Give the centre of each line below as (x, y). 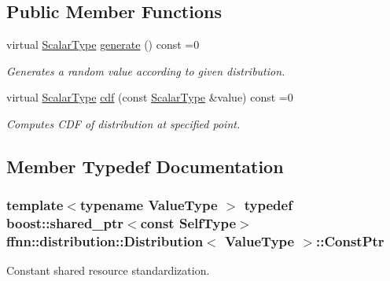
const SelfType (188, 223)
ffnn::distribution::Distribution (105, 241)
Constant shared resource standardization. (108, 270)
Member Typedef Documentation (145, 166)
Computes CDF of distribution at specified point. (123, 123)
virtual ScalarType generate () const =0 (103, 44)
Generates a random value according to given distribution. (146, 70)
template (35, 205)
